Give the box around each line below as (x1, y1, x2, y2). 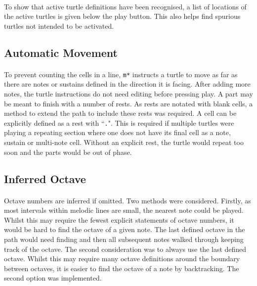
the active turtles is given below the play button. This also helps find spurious (4, 11, 241, 21)
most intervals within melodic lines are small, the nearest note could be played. (4, 205, 244, 215)
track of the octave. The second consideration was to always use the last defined (4, 243, 247, 254)
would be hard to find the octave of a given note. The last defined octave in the (4, 224, 245, 235)
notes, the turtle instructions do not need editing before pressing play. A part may (4, 89, 253, 98)
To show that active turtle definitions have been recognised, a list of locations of (4, 1, 247, 11)
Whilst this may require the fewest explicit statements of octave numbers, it (4, 214, 234, 225)
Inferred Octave (4, 171, 86, 186)
